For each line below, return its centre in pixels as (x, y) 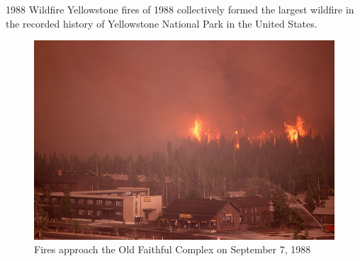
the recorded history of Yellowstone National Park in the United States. (162, 23)
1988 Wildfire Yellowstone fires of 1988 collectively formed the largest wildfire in (180, 9)
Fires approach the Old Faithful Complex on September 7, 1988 (173, 249)
